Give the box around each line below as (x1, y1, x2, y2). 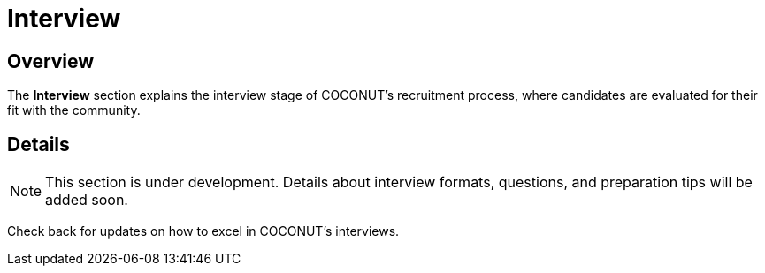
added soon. (45, 191, 128, 209)
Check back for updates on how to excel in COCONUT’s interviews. (7, 224, 400, 239)
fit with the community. (7, 102, 141, 118)
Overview (7, 49, 95, 72)
